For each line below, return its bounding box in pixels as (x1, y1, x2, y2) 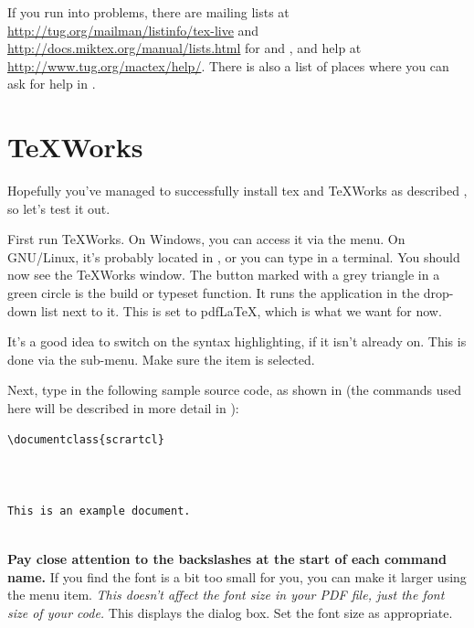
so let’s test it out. (7, 198, 111, 218)
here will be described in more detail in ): (7, 399, 239, 418)
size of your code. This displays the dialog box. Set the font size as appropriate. (7, 602, 453, 622)
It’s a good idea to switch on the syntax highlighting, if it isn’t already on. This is (7, 332, 467, 351)
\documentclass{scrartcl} (7, 432, 164, 446)
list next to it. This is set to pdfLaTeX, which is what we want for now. (40, 301, 442, 320)
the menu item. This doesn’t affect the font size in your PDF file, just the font (7, 585, 445, 604)
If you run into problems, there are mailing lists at (7, 3, 290, 21)
